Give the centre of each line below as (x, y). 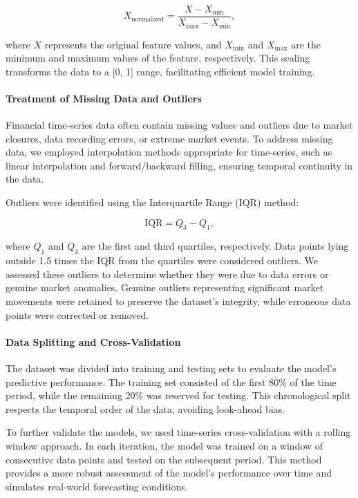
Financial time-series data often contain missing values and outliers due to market (179, 125)
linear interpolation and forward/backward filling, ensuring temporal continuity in (179, 165)
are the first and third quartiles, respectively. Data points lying (215, 246)
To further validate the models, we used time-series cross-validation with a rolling (178, 432)
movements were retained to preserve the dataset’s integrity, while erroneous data (178, 301)
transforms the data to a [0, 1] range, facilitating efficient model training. (160, 71)
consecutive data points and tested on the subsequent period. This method (164, 459)
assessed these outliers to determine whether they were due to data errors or (167, 274)
